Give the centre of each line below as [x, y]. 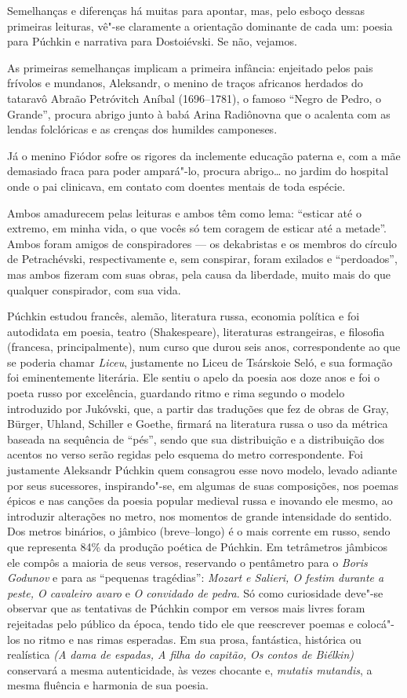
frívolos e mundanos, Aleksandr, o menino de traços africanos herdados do [185, 83]
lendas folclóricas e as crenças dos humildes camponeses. [142, 129]
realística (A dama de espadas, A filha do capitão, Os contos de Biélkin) [180, 654]
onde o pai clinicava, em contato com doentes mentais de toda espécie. [176, 186]
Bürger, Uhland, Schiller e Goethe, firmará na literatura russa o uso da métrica [198, 424]
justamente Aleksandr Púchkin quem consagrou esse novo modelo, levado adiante [202, 470]
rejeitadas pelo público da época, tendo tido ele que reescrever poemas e [180, 623]
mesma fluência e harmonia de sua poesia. [108, 685]
